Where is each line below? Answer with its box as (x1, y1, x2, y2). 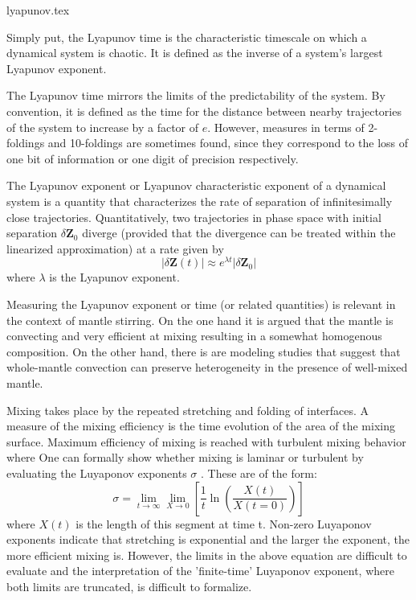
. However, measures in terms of (207, 118, 365, 135)
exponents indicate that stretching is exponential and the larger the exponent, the (6, 531, 410, 548)
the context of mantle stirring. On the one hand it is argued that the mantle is (6, 311, 394, 328)
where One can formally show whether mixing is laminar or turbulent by (6, 449, 364, 466)
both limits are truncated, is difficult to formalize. (6, 577, 252, 594)
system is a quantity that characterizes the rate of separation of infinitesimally (6, 192, 393, 209)
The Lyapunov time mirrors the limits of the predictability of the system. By (6, 87, 385, 104)
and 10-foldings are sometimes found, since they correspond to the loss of (47, 134, 409, 151)
